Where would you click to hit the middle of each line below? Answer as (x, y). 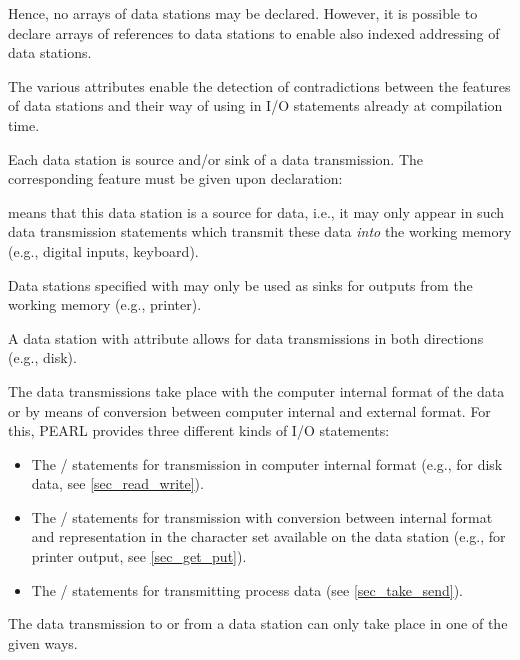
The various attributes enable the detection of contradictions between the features (259, 85)
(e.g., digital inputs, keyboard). (103, 250)
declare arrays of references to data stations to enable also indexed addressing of (254, 32)
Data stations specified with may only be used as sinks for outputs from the (240, 284)
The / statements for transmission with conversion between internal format (262, 516)
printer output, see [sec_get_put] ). (139, 556)
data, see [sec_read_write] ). (117, 483)
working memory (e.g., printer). (105, 304)
